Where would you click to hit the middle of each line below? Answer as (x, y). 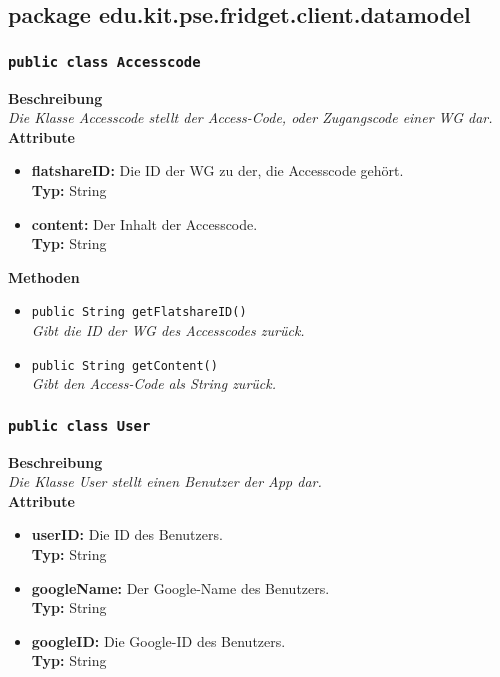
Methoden (44, 276)
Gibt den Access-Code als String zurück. (153, 383)
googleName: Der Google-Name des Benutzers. (180, 587)
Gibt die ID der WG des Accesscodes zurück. (168, 329)
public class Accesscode (104, 61)
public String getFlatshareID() (139, 312)
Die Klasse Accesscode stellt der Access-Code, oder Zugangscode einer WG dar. (250, 117)
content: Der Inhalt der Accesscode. (144, 223)
